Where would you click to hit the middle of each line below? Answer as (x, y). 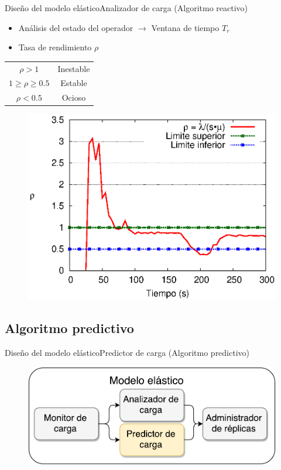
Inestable (74, 68)
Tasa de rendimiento (55, 47)
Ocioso (74, 97)
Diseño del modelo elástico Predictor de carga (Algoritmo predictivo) (127, 353)
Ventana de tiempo (185, 27)
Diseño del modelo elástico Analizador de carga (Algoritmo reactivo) (126, 8)
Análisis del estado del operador (76, 27)
